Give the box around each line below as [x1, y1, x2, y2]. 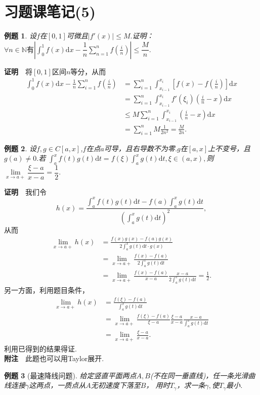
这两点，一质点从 [29, 380, 86, 390]
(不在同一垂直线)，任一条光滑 [150, 370, 248, 380]
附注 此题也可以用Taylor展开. [4, 353, 104, 364]
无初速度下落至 [91, 380, 141, 390]
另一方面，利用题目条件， [4, 285, 89, 295]
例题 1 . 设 [4, 30, 36, 41]
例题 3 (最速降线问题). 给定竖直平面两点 [4, 370, 137, 380]
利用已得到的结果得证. [4, 343, 77, 354]
